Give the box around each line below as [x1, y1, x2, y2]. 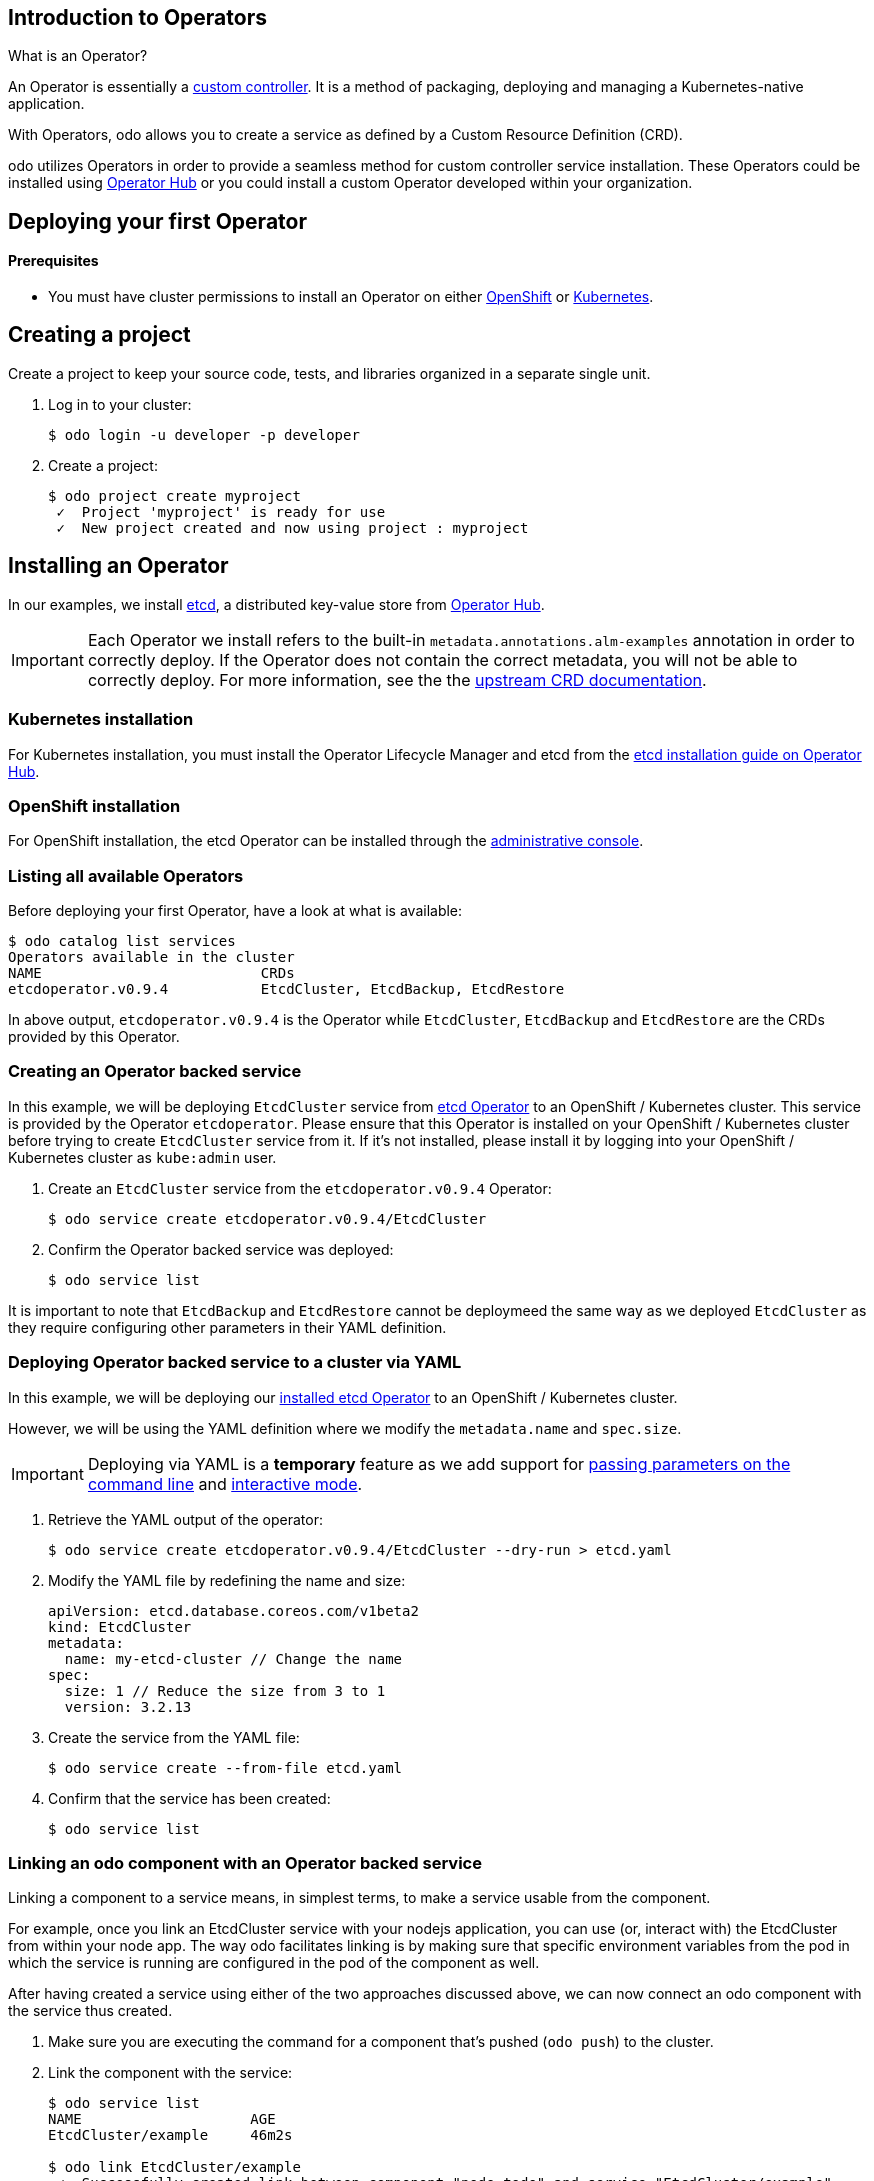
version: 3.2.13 [64, 1698, 192, 1715]
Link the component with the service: [48, 2064, 293, 2082]
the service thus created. [8, 2002, 173, 2020]
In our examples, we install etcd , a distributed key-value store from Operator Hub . [8, 595, 545, 613]
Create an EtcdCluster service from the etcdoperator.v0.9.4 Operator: [48, 1179, 552, 1197]
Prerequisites [8, 252, 99, 270]
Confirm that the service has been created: [48, 1789, 331, 1807]
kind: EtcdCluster [48, 1618, 192, 1635]
